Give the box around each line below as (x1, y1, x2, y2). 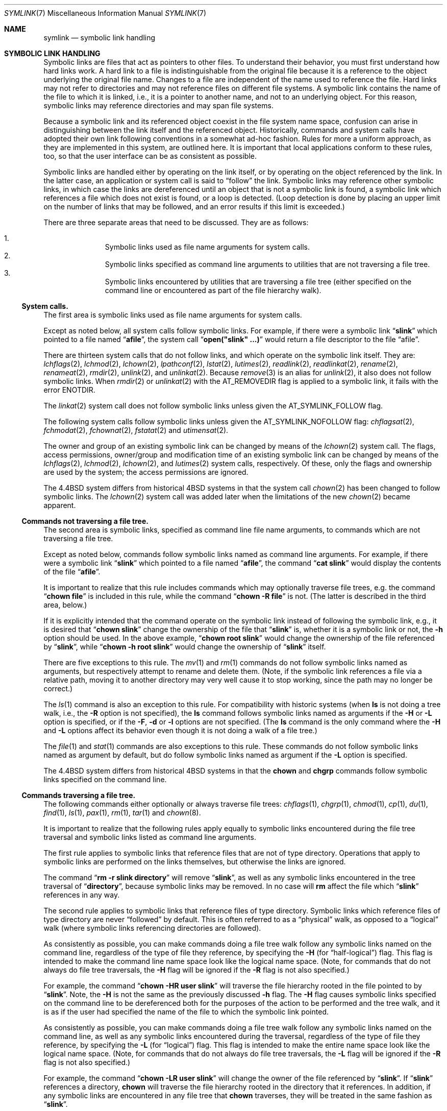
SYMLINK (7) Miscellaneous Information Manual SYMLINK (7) (4, 9, 207, 17)
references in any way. (43, 890, 120, 899)
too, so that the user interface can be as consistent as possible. (43, 152, 257, 160)
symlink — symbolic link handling (43, 33, 156, 42)
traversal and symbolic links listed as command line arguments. (43, 833, 256, 841)
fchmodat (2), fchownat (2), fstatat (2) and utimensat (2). (43, 426, 229, 434)
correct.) (43, 684, 73, 693)
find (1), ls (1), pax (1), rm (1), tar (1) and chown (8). (43, 808, 201, 817)
